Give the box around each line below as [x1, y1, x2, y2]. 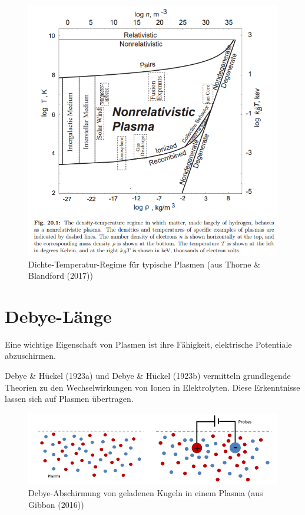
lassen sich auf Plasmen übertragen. [5, 392, 134, 405]
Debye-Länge [5, 303, 112, 328]
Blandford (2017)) [28, 269, 93, 282]
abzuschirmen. [5, 349, 56, 362]
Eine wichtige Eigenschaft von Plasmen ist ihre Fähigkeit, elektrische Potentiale [5, 338, 292, 350]
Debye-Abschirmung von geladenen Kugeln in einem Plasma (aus [28, 486, 263, 499]
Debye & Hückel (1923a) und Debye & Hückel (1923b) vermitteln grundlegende [5, 369, 291, 382]
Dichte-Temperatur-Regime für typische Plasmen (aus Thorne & [28, 257, 261, 270]
